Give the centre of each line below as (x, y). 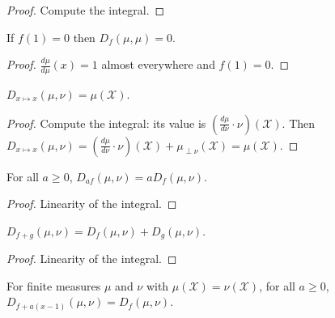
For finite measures (54, 285)
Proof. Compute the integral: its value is (106, 123)
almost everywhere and (158, 64)
